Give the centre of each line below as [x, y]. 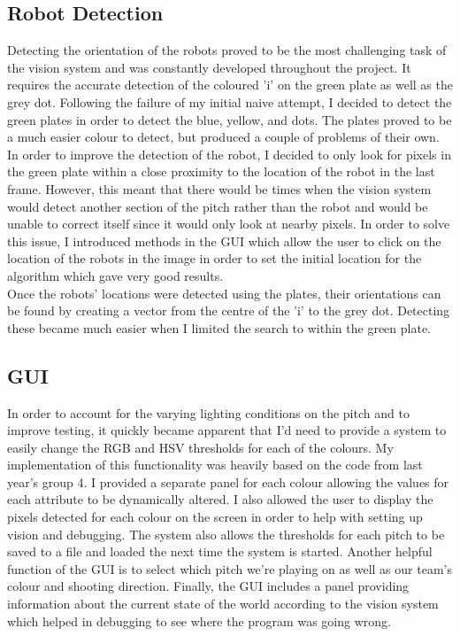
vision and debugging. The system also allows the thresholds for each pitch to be [226, 534]
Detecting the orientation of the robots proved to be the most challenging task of [227, 50]
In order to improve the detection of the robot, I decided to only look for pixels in [229, 154]
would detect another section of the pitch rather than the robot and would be [218, 206]
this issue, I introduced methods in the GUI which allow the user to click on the [224, 240]
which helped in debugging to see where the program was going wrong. [199, 620]
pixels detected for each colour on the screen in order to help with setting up [215, 517]
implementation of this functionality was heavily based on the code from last [215, 465]
